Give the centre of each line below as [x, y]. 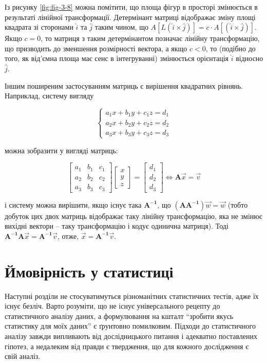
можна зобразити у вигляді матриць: [61, 150]
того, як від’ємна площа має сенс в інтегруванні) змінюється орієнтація [117, 58]
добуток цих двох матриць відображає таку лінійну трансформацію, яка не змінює [133, 216]
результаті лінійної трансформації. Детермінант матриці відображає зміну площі [130, 17]
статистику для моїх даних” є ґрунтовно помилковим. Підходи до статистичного [130, 326]
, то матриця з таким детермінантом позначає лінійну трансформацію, [150, 38]
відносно [250, 58]
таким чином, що [121, 27]
